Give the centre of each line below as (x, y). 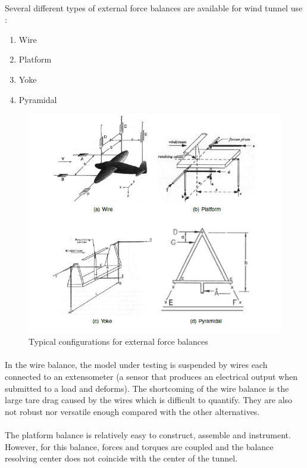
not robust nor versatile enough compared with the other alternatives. (132, 411)
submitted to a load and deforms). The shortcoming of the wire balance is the (147, 388)
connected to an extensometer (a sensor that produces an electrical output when (151, 376)
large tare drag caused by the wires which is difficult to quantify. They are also (149, 400)
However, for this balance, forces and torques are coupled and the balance (139, 446)
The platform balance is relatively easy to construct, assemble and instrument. (148, 434)
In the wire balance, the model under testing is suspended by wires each (136, 365)
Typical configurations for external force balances (118, 341)
